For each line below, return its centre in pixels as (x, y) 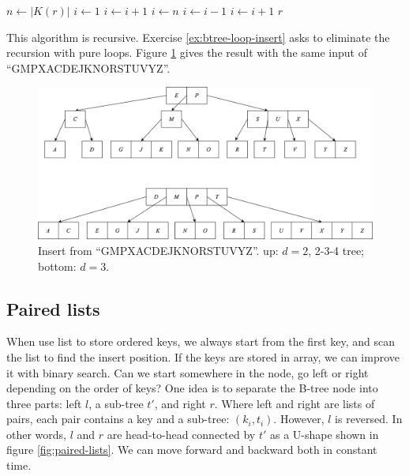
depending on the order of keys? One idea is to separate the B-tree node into (192, 388)
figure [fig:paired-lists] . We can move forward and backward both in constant (192, 450)
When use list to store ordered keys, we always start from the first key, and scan (201, 341)
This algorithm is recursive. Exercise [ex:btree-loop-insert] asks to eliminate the (198, 37)
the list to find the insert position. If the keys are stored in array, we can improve (203, 356)
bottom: (57, 266)
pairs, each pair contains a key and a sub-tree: (118, 419)
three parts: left (44, 403)
